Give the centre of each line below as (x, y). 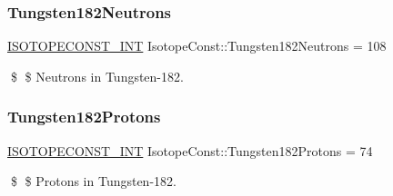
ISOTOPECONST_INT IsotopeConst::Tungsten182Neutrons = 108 (197, 46)
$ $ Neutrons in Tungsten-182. (97, 76)
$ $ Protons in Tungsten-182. (93, 181)
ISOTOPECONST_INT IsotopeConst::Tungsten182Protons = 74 (190, 150)
